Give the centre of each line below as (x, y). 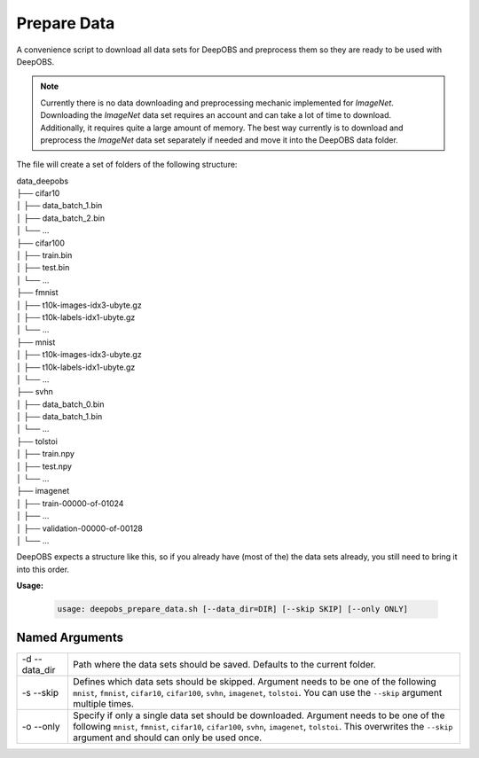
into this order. (43, 569)
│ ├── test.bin (43, 268)
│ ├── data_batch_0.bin (60, 404)
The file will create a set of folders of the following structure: (127, 165)
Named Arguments (70, 637)
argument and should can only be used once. (167, 738)
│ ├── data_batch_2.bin (61, 218)
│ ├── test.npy (44, 466)
